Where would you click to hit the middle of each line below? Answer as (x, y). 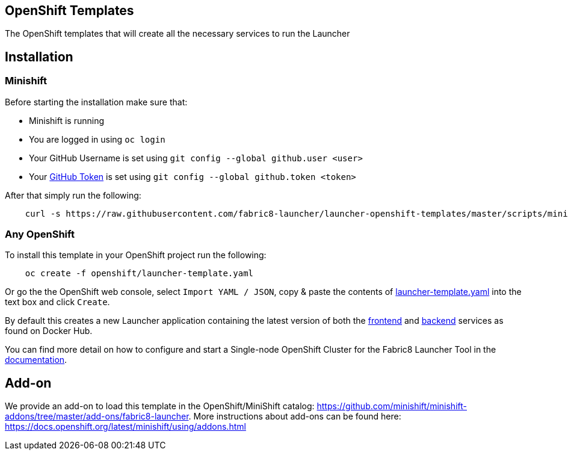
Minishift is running (67, 120)
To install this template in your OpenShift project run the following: (136, 255)
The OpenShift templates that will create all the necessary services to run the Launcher (177, 34)
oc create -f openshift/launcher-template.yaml (139, 274)
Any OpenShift (40, 234)
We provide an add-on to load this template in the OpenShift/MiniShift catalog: (160, 406)
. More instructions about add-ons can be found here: (295, 416)
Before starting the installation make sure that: (96, 102)
